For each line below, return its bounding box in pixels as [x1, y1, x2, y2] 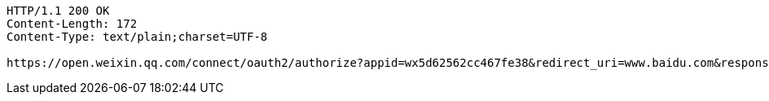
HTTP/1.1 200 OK [7, 4, 110, 17]
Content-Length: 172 [7, 17, 138, 30]
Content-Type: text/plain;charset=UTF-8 [7, 30, 268, 43]
